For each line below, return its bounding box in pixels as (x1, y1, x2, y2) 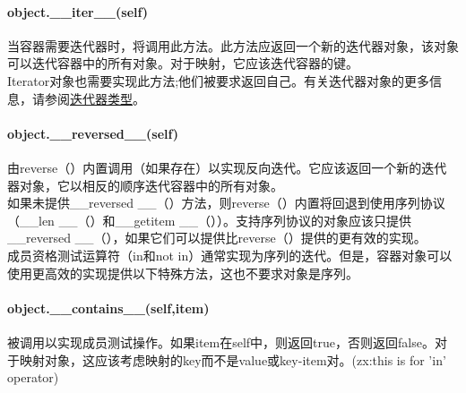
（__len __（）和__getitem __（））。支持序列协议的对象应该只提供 (7, 210, 412, 229)
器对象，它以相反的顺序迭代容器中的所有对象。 (7, 175, 283, 194)
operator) (7, 368, 59, 387)
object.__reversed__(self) (7, 124, 179, 142)
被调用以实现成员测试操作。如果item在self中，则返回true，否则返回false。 (7, 332, 435, 351)
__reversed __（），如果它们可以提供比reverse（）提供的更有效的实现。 (7, 228, 427, 247)
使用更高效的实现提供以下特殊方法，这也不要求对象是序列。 (7, 263, 358, 282)
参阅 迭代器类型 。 (44, 89, 145, 107)
